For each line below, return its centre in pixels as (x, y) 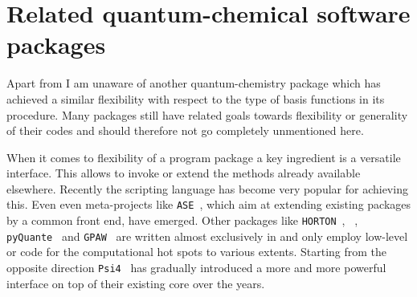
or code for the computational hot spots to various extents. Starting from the (197, 252)
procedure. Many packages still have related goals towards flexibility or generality (207, 114)
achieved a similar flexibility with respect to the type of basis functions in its (196, 98)
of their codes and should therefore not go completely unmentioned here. (185, 130)
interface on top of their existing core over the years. (136, 283)
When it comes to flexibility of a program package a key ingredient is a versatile (204, 157)
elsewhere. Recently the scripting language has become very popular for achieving (207, 188)
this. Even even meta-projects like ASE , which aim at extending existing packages (209, 204)
